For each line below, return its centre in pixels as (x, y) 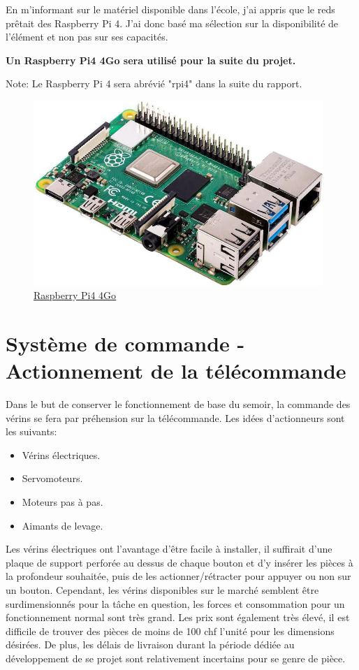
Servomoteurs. (52, 478)
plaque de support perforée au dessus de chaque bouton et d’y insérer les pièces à (179, 562)
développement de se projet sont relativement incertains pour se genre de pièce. (176, 658)
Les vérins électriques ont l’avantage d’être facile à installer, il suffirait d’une (169, 549)
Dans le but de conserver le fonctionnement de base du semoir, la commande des (178, 404)
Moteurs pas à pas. (63, 502)
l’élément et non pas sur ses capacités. (87, 37)
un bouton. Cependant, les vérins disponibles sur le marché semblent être (162, 589)
